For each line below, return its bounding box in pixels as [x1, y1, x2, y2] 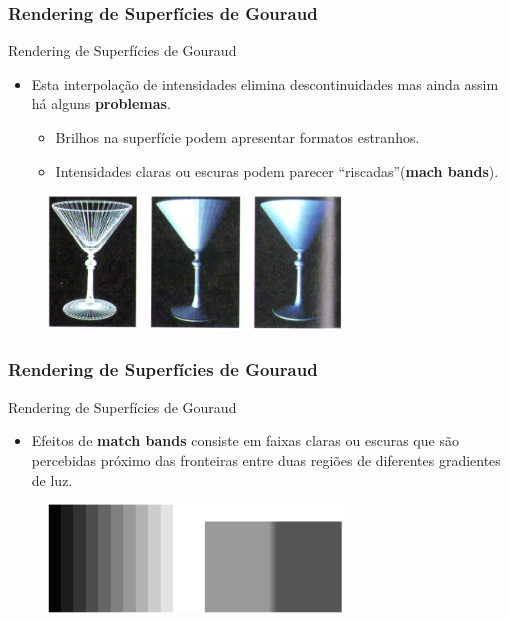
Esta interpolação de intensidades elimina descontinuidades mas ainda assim [31, 73, 499, 94]
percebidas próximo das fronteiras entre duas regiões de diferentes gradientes [31, 449, 501, 470]
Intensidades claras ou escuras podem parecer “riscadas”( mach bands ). [55, 160, 499, 181]
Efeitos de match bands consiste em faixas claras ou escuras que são [31, 430, 459, 451]
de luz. [31, 469, 73, 490]
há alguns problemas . [31, 93, 171, 114]
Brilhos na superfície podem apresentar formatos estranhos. [55, 127, 420, 147]
